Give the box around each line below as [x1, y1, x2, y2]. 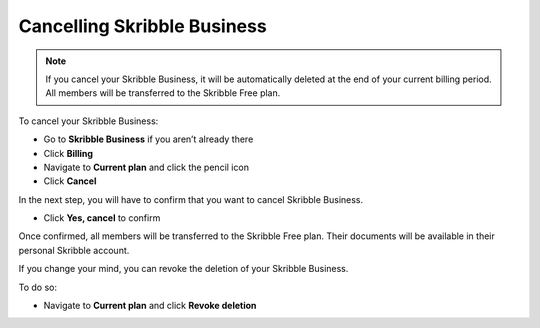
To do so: [18, 281, 57, 293]
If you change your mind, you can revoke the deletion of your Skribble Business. [18, 263, 349, 275]
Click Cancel [43, 175, 97, 187]
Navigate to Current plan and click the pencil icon [43, 161, 250, 173]
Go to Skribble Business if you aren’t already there [43, 133, 254, 145]
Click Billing [43, 147, 94, 159]
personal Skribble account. [18, 244, 130, 256]
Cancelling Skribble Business [18, 15, 267, 37]
